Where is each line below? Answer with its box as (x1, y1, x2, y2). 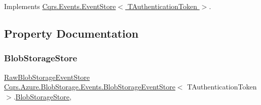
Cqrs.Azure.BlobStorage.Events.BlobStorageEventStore (4, 81, 175, 92)
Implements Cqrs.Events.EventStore (4, 1, 116, 11)
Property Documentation (4, 25, 139, 41)
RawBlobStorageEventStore (4, 71, 90, 82)
